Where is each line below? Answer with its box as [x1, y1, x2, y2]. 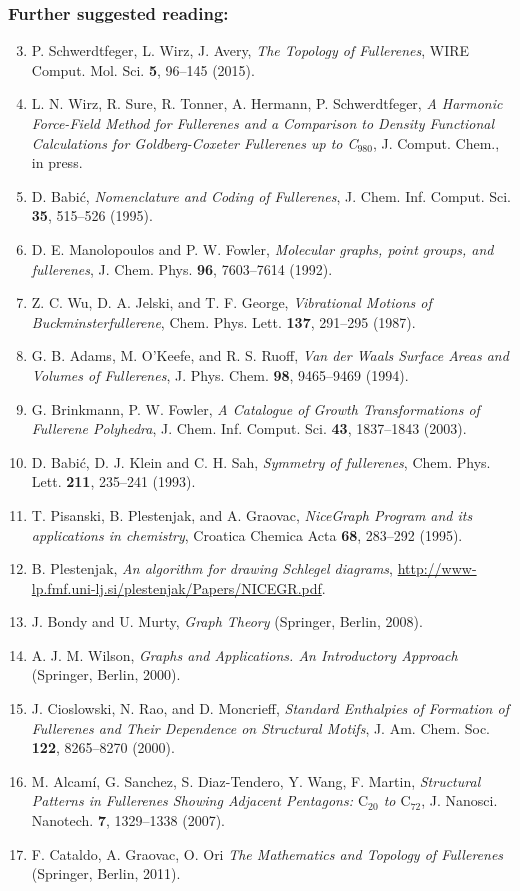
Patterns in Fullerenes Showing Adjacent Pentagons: [31, 790, 353, 811]
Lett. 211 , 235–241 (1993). [31, 471, 196, 492]
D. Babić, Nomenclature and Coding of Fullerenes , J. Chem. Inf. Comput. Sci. [31, 185, 511, 206]
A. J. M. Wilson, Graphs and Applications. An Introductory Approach [31, 644, 458, 665]
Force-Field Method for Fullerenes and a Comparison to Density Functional [31, 113, 495, 133]
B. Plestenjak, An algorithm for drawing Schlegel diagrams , [31, 558, 393, 579]
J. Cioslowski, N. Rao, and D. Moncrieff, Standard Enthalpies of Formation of [31, 698, 509, 719]
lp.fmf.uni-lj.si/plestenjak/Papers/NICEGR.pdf [31, 577, 322, 598]
